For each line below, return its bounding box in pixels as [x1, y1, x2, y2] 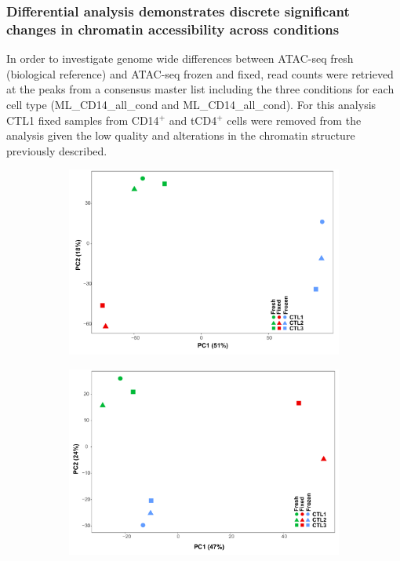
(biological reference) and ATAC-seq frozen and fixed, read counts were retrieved [6, 65, 394, 82]
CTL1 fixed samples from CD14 [6, 111, 159, 128]
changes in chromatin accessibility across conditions [6, 19, 340, 38]
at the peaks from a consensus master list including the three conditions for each [6, 81, 395, 97]
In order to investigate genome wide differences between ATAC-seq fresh [6, 50, 354, 67]
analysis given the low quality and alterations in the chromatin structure [6, 127, 355, 144]
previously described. [6, 142, 107, 158]
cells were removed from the [227, 111, 362, 128]
